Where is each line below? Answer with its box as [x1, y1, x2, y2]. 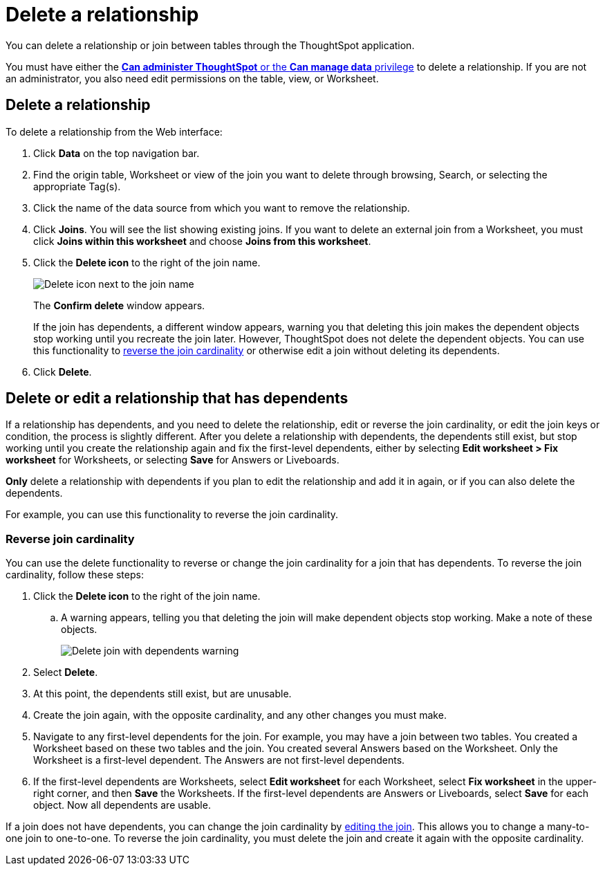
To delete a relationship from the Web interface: [6, 125, 223, 138]
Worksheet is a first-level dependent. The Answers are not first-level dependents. [33, 754, 405, 767]
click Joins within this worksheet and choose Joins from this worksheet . [33, 235, 371, 247]
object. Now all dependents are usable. [33, 799, 211, 812]
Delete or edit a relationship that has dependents [6, 389, 348, 407]
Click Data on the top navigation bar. [33, 147, 200, 159]
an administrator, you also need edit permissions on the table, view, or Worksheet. [6, 72, 379, 84]
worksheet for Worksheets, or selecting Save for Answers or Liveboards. [6, 454, 339, 466]
